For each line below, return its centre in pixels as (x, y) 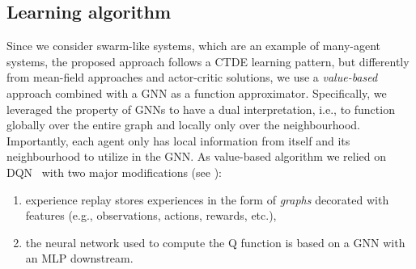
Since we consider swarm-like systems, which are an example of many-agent (194, 46)
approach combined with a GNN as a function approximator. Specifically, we (197, 92)
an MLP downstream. (79, 258)
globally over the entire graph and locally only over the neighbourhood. (183, 125)
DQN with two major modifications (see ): (114, 172)
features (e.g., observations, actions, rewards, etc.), (151, 215)
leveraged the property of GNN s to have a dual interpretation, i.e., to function (201, 109)
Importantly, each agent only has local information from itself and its (178, 140)
